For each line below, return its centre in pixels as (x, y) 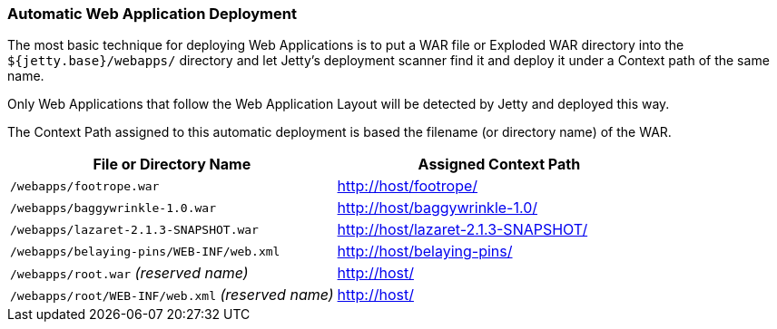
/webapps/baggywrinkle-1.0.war (113, 208)
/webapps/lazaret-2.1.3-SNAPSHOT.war (134, 229)
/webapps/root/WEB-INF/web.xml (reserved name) (172, 295)
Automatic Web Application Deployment (152, 14)
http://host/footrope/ (408, 186)
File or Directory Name (172, 164)
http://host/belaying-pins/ (425, 252)
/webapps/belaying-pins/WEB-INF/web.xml (145, 251)
